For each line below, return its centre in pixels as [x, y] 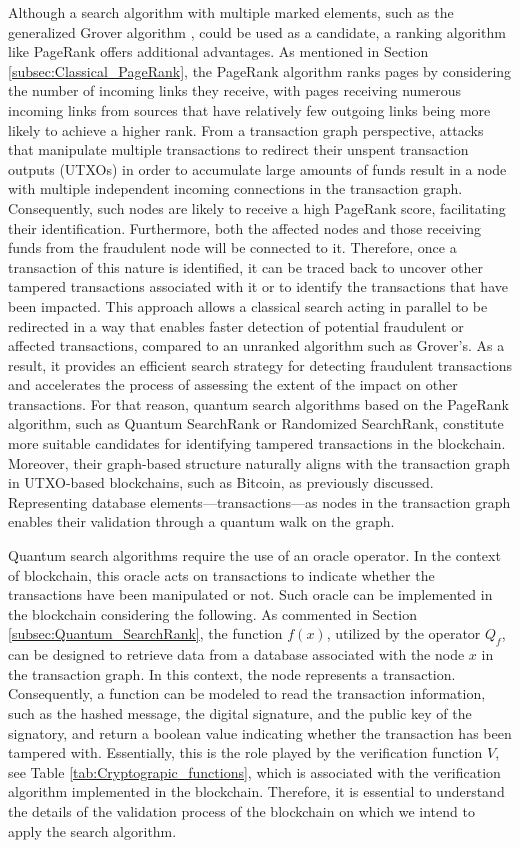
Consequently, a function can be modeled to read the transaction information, [247, 693]
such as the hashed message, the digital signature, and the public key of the [240, 712]
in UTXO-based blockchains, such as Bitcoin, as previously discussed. [221, 482]
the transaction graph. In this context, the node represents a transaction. [232, 673]
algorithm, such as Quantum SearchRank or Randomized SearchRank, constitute [256, 423]
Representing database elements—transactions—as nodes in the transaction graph [259, 501]
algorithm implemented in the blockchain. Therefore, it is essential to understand [256, 791]
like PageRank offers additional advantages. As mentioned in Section [218, 51]
